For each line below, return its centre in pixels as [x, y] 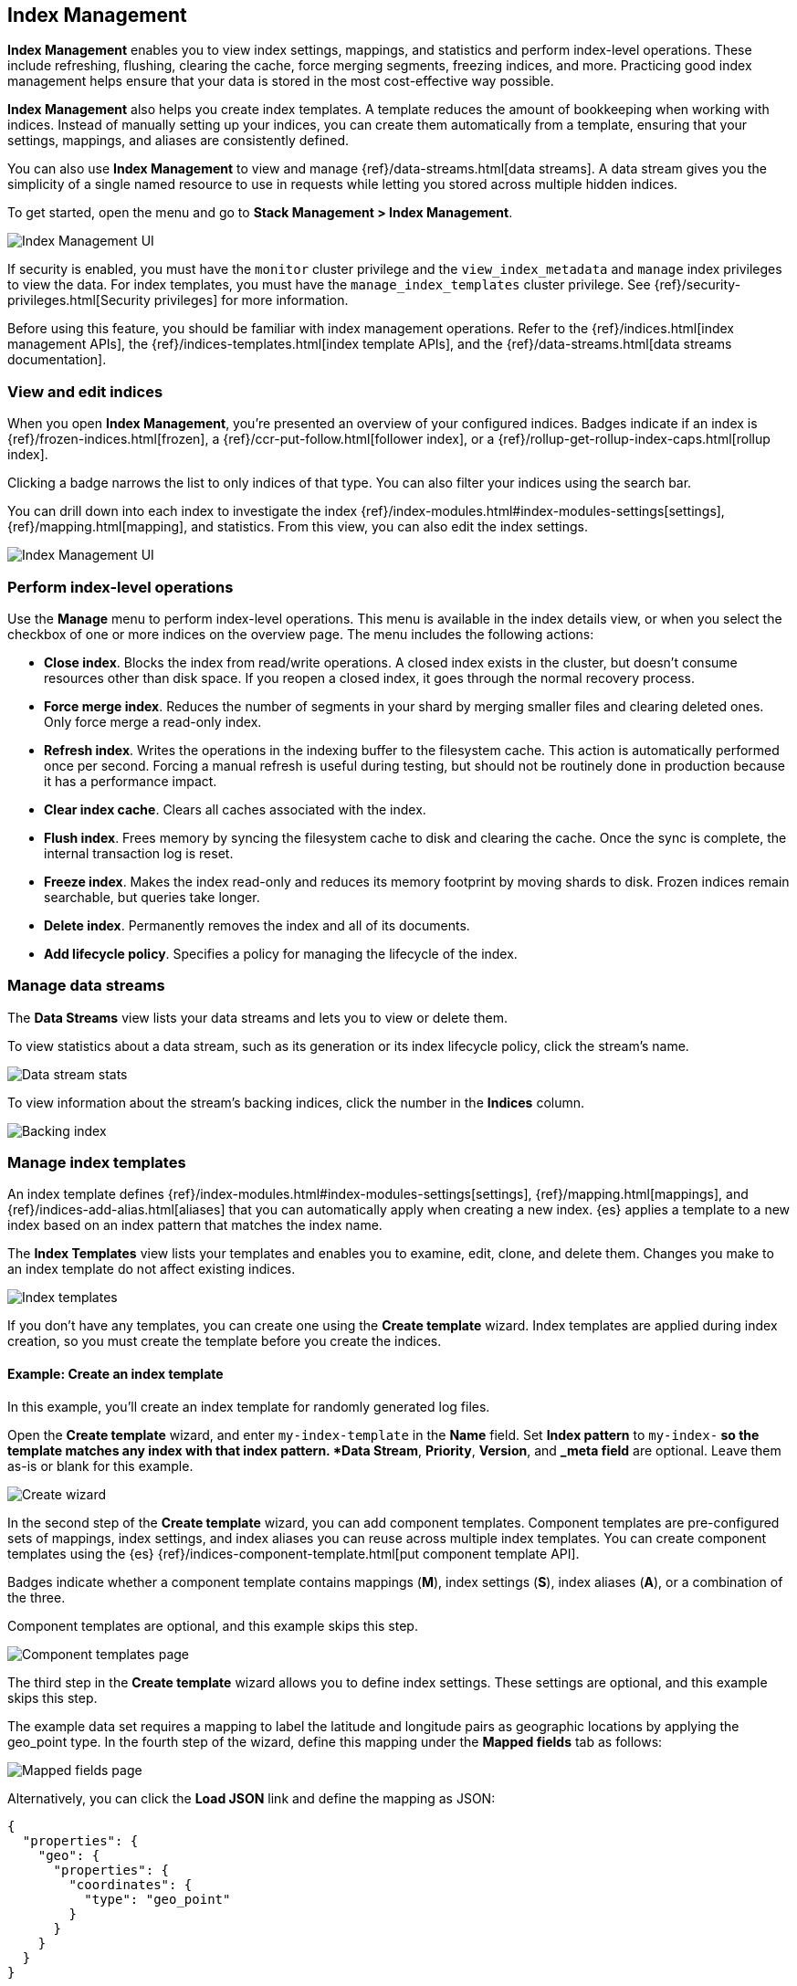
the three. [37, 1597]
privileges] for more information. [251, 300]
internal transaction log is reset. [139, 853]
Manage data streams [86, 986]
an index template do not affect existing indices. [152, 1269]
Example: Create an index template [115, 1374]
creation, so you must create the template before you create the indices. [225, 1341]
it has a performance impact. [131, 781]
